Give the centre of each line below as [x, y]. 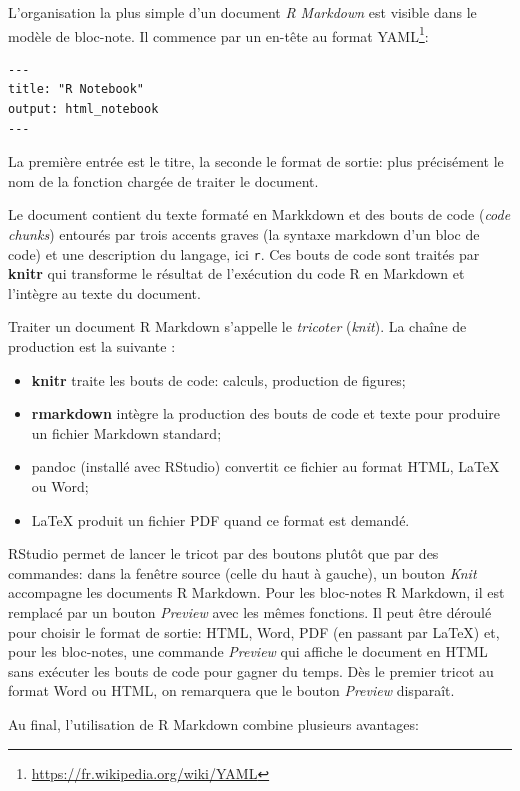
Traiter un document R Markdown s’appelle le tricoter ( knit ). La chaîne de [237, 326]
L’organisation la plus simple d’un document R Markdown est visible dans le [242, 12]
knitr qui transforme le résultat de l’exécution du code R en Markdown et [236, 273]
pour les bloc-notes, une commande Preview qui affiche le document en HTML [248, 651]
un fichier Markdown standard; [126, 432]
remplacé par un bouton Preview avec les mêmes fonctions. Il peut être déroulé [250, 611]
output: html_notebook [83, 109]
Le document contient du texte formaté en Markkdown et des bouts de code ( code [259, 214]
